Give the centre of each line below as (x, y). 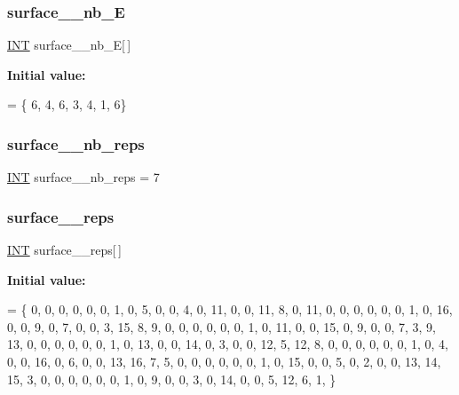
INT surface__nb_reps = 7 (83, 177)
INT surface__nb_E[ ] (69, 45)
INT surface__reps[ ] (64, 250)
